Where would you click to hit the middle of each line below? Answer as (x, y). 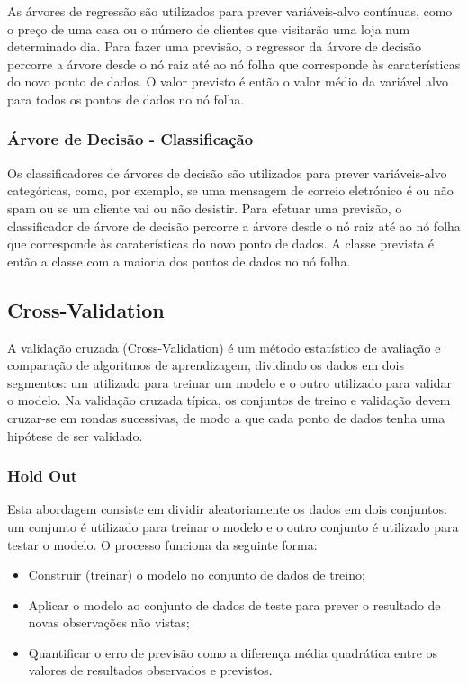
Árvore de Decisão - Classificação (130, 139)
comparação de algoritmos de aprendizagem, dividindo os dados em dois (206, 365)
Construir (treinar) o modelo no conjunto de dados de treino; (197, 575)
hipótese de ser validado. (75, 435)
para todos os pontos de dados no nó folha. (126, 99)
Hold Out (42, 476)
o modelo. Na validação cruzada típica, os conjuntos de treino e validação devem (229, 400)
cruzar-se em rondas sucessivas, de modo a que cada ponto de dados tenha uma (226, 417)
